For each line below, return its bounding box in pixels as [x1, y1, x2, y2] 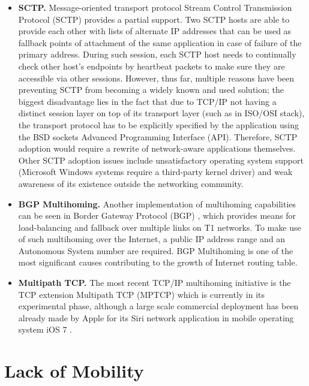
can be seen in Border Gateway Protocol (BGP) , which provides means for [18, 209, 296, 222]
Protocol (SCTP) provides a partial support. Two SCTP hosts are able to [18, 13, 290, 25]
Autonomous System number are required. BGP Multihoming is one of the [18, 244, 293, 257]
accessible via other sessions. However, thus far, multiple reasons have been [18, 71, 295, 84]
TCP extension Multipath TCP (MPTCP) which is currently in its [18, 288, 265, 300]
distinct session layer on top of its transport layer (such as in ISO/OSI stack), [18, 107, 305, 119]
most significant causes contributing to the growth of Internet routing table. [18, 256, 298, 269]
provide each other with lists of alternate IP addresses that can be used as [18, 25, 292, 37]
